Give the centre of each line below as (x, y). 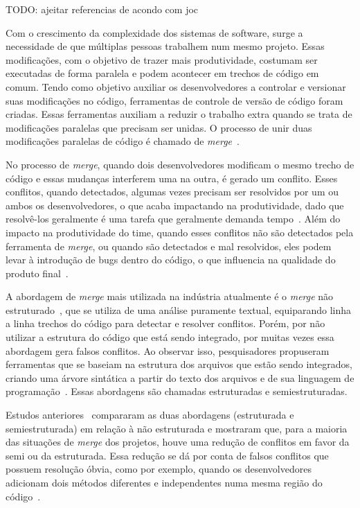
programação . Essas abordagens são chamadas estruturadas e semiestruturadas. (177, 391)
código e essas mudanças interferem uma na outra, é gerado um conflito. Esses (172, 178)
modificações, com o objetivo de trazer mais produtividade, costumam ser (162, 59)
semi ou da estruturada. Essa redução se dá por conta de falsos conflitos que (167, 455)
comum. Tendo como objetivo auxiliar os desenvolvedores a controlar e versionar (176, 86)
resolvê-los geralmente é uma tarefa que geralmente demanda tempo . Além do (173, 219)
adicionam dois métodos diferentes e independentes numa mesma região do (164, 482)
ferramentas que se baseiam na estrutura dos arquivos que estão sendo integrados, (179, 364)
